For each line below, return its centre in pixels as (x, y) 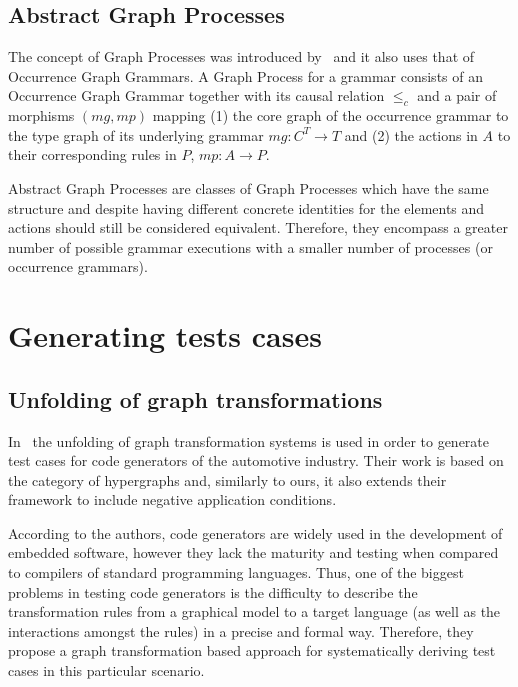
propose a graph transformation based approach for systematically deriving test (252, 650)
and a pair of (457, 95)
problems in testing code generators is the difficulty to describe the (213, 591)
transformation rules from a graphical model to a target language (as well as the (254, 611)
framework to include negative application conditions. (172, 499)
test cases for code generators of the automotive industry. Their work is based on (256, 460)
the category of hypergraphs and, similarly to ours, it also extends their (227, 479)
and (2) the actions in (411, 134)
